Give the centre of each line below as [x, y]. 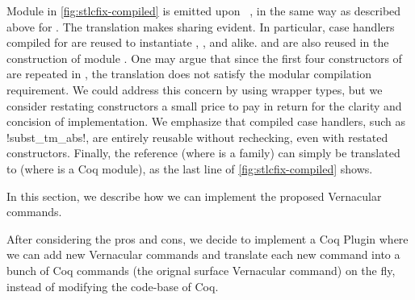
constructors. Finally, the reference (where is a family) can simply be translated [203, 153]
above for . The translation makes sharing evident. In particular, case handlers [201, 26]
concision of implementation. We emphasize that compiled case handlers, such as [206, 121]
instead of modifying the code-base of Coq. [113, 286]
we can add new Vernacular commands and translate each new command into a [203, 254]
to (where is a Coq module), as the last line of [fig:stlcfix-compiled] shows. [190, 168]
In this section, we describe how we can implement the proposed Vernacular [194, 196]
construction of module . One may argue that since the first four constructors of [204, 58]
